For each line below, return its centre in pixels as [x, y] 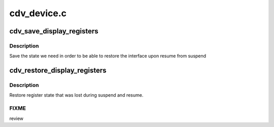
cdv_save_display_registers [54, 31]
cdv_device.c [38, 13]
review [16, 118]
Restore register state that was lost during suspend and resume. [76, 95]
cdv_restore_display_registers [58, 71]
